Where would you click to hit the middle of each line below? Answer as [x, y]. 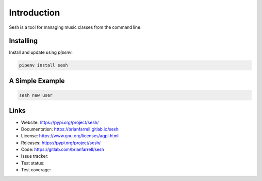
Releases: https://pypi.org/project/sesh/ [61, 143]
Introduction [34, 13]
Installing [24, 41]
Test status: [33, 163]
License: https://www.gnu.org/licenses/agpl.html [70, 136]
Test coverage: [36, 170]
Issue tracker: [35, 156]
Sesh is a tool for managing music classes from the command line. [75, 27]
